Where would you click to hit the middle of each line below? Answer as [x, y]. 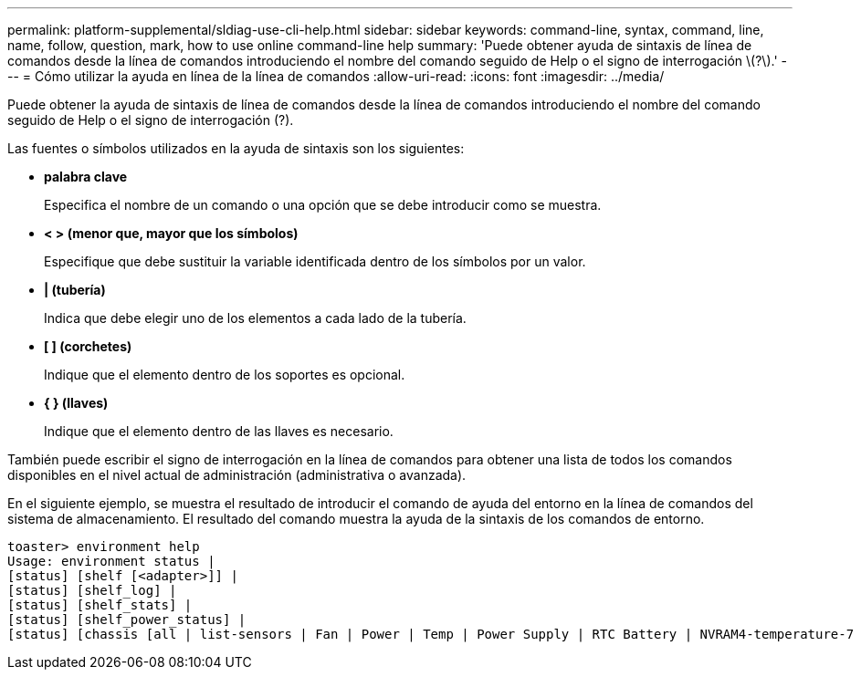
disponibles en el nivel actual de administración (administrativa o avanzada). [237, 475]
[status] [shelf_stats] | [100, 605]
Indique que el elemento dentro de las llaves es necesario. [219, 431]
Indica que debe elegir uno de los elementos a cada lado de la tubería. [255, 318]
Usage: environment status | [111, 561]
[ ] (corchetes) [88, 346]
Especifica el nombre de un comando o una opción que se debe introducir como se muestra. [323, 205]
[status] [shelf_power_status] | [127, 620]
